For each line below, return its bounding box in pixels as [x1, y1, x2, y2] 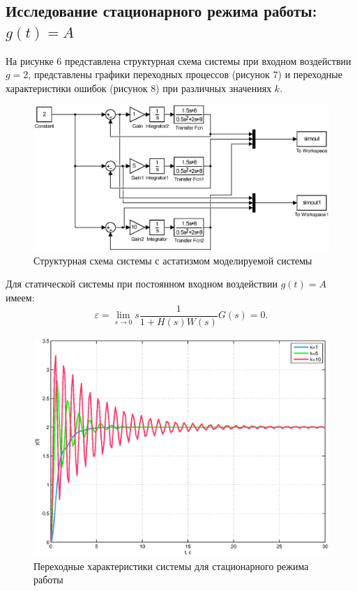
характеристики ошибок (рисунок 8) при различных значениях [6, 80, 272, 95]
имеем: [6, 290, 35, 305]
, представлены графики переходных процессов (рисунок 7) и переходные [28, 67, 342, 82]
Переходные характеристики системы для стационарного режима [33, 558, 309, 573]
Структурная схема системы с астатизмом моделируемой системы [33, 253, 312, 267]
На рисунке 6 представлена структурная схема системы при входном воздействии [6, 53, 351, 68]
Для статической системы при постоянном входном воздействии [6, 276, 278, 291]
